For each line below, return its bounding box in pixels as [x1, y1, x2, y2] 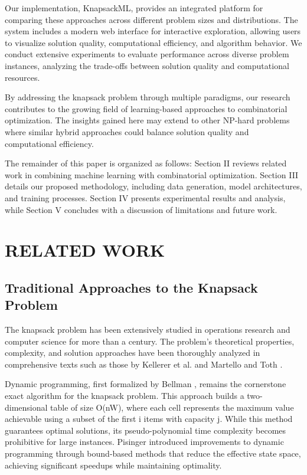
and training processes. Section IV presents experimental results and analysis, [5, 191, 286, 204]
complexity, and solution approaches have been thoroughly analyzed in [5, 346, 260, 359]
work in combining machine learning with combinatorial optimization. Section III [5, 168, 299, 181]
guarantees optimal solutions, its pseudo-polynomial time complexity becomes [5, 424, 286, 436]
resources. [5, 71, 40, 83]
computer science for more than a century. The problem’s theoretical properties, [5, 335, 295, 347]
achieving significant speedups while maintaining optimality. [5, 458, 222, 471]
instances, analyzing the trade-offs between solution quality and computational [5, 59, 289, 71]
